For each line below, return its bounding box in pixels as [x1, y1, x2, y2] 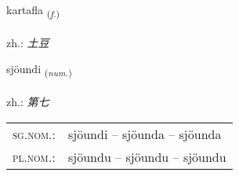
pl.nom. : [13, 147, 56, 166]
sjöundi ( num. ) [6, 60, 72, 79]
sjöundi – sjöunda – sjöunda [68, 124, 222, 143]
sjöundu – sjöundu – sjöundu [68, 147, 226, 166]
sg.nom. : [13, 124, 56, 143]
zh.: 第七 [6, 93, 49, 110]
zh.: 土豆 [6, 34, 49, 50]
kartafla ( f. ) [6, 2, 60, 20]
